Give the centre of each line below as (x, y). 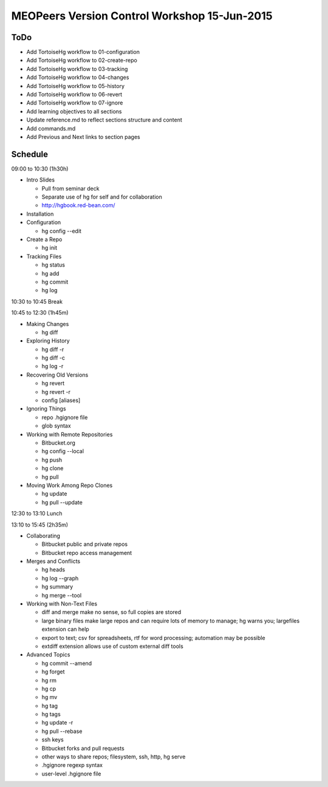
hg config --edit (62, 231)
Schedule (30, 154)
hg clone (53, 468)
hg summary (57, 587)
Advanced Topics (48, 655)
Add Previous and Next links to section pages (84, 137)
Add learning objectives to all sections (74, 111)
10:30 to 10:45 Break (37, 301)
